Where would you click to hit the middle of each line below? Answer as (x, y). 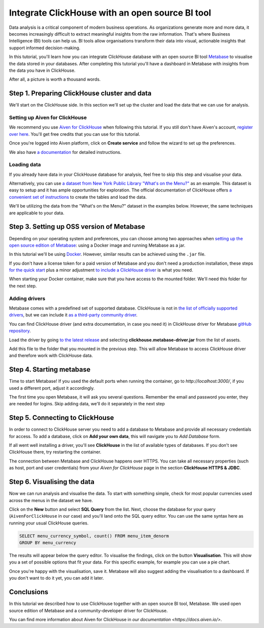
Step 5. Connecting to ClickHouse (62, 418)
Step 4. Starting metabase (50, 369)
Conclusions (29, 592)
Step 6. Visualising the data (52, 482)
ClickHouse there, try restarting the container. (55, 452)
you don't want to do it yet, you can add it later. (56, 578)
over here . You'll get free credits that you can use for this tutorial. (75, 134)
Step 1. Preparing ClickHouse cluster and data (80, 94)
